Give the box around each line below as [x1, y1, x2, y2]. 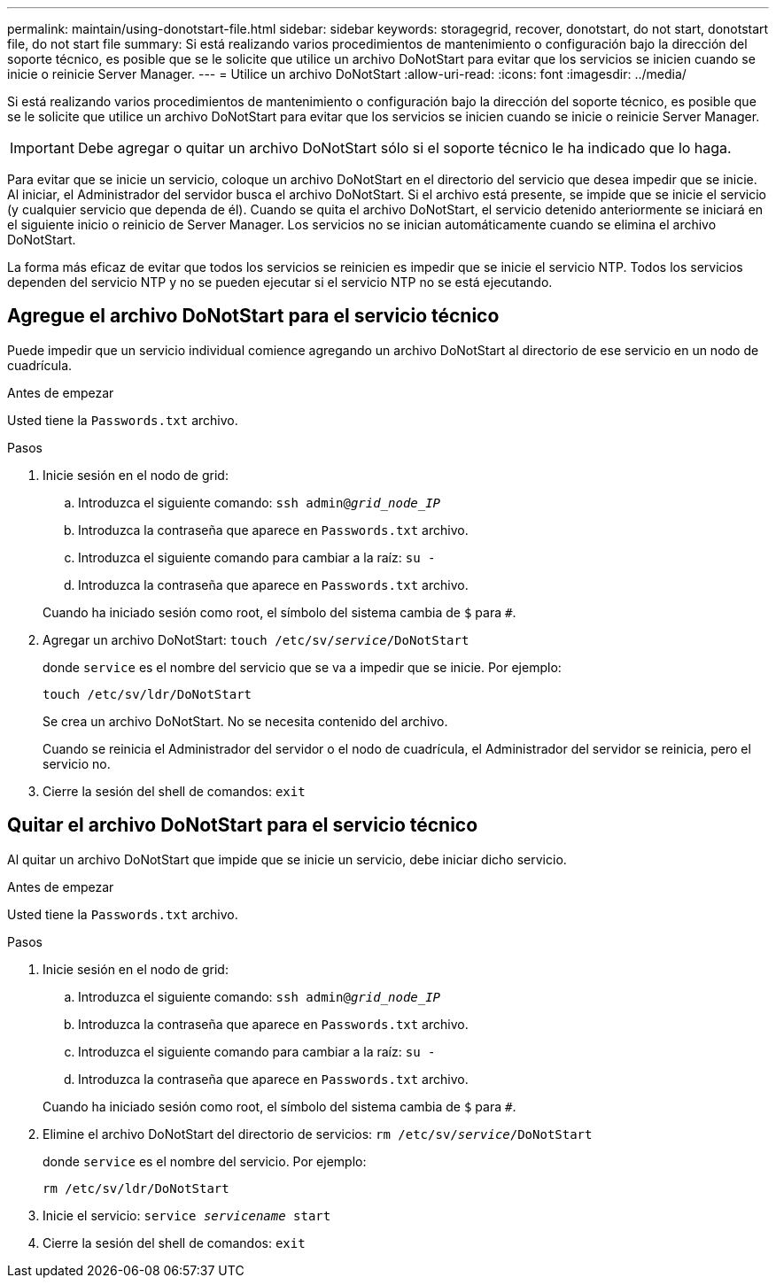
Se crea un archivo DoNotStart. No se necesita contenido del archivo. [43, 713, 448, 729]
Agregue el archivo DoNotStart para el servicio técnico [7, 305, 500, 328]
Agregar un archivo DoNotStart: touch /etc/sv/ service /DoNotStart [43, 631, 469, 647]
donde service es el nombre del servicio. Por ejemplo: [43, 1153, 367, 1169]
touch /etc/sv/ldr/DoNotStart [43, 686, 252, 701]
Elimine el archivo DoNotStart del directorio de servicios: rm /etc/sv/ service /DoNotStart [43, 1126, 593, 1142]
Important [10, 139, 74, 157]
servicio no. [43, 755, 111, 771]
